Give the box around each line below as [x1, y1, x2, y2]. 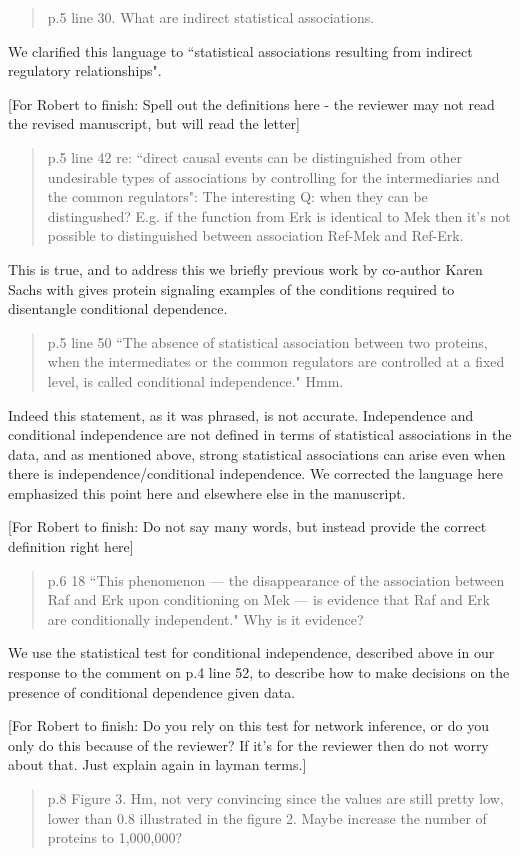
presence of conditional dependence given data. [8, 681, 296, 702]
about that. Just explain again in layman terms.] [8, 754, 307, 775]
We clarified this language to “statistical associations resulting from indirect [8, 40, 473, 61]
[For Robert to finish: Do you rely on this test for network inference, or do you [8, 715, 489, 736]
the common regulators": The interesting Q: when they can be [47, 186, 428, 207]
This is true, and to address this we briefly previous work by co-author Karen [8, 258, 483, 279]
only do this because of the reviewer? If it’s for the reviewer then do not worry [8, 734, 489, 755]
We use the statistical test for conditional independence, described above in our [8, 642, 495, 663]
